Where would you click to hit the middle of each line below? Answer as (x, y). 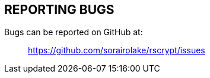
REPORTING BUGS (59, 10)
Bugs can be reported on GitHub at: (74, 32)
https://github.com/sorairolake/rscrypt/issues (117, 50)
